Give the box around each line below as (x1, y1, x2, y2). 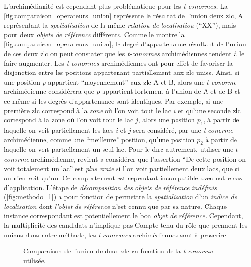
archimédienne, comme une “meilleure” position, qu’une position (4, 134, 195, 144)
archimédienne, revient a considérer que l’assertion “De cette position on (31, 153, 246, 163)
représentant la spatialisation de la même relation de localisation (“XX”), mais (4, 20, 236, 30)
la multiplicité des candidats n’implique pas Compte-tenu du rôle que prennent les (4, 220, 248, 230)
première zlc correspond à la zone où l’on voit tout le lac (4, 105, 171, 115)
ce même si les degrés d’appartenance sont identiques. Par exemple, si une (4, 95, 223, 105)
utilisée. (23, 255, 46, 265)
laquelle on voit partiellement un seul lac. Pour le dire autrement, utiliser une (4, 144, 234, 154)
